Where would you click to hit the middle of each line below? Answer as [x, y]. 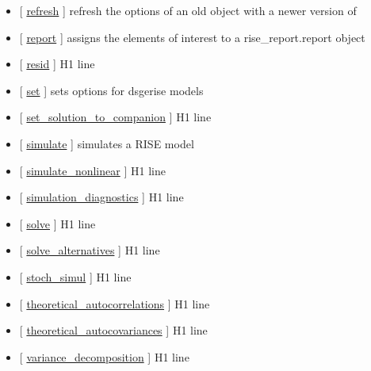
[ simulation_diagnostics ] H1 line [101, 197]
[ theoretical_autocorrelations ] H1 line [115, 303]
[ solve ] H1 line [57, 223]
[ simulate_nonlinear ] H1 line [92, 170]
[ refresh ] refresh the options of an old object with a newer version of [188, 10]
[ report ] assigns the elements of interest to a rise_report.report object [192, 37]
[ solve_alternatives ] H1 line [90, 250]
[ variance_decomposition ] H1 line [104, 356]
